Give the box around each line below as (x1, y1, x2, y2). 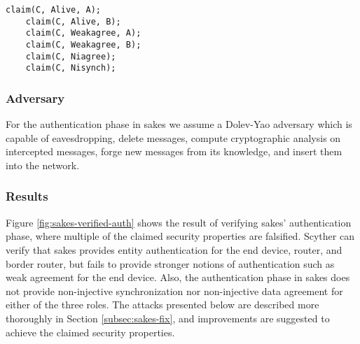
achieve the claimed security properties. (6, 324, 175, 339)
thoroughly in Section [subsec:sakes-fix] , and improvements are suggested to (6, 310, 330, 325)
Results (6, 187, 48, 205)
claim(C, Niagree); (25, 51, 116, 62)
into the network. (6, 157, 80, 172)
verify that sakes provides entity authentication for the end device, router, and (6, 242, 342, 257)
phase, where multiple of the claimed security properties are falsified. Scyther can (6, 229, 354, 243)
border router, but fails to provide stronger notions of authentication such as (6, 256, 335, 271)
